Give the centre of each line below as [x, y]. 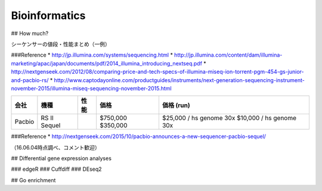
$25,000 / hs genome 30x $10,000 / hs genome [229, 118]
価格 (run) [176, 105]
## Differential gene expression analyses [61, 158]
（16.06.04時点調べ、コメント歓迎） [56, 147]
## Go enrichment [33, 180]
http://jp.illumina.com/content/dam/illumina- [228, 55]
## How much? [30, 33]
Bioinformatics [48, 15]
